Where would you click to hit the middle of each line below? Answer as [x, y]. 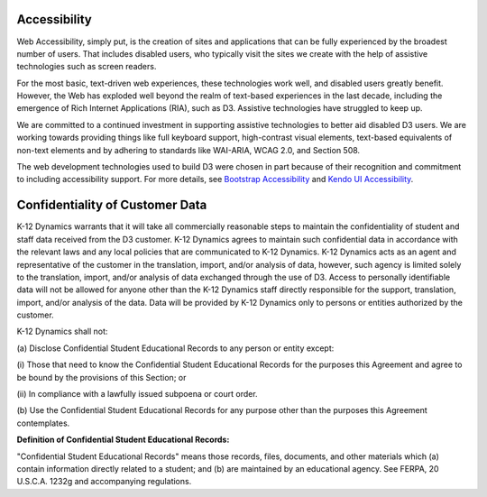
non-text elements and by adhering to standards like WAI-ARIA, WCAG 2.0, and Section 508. [188, 150]
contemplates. [43, 423]
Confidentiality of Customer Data [112, 205]
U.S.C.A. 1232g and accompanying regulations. [104, 482]
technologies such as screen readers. [87, 67]
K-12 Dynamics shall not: [62, 331]
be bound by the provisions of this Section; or [101, 377]
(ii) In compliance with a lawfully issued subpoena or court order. [137, 394]
